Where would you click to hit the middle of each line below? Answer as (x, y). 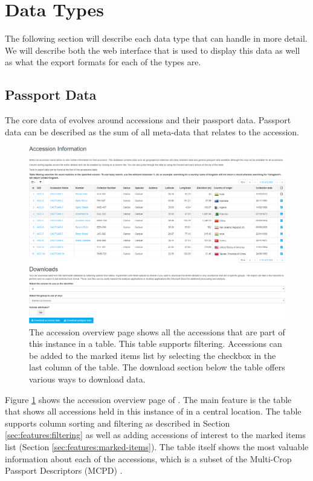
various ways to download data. (87, 379)
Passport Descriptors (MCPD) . (64, 470)
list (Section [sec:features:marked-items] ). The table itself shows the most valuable (157, 446)
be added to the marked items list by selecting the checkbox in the (153, 355)
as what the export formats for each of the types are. (103, 62)
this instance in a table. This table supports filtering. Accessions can (156, 344)
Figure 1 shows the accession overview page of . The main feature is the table (148, 399)
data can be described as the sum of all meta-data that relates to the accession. (152, 131)
